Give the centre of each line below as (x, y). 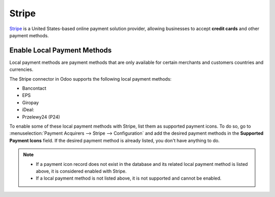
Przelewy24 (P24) (41, 117)
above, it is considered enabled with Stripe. (81, 171)
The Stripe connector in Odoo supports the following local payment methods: (90, 79)
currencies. (21, 69)
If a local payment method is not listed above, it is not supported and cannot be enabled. (129, 178)
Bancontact (34, 88)
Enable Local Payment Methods (61, 50)
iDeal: (28, 110)
